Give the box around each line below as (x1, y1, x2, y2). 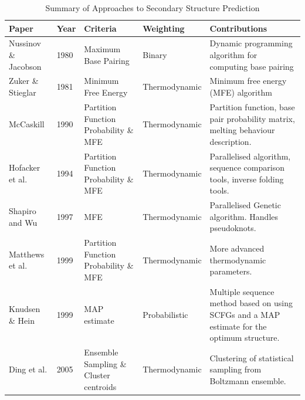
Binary (143, 49, 167, 61)
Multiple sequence (209, 285, 274, 297)
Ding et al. (9, 363, 48, 375)
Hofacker (9, 161, 40, 174)
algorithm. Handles (209, 210, 279, 222)
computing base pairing (209, 60, 294, 72)
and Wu (9, 216, 38, 228)
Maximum (84, 43, 121, 55)
